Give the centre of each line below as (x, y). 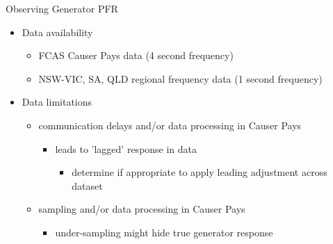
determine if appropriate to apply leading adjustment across (200, 172)
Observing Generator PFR (62, 8)
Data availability (57, 32)
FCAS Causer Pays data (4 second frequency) (136, 55)
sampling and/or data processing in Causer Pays (142, 209)
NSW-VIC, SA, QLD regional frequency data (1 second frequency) (180, 78)
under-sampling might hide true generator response (164, 232)
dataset (87, 185)
